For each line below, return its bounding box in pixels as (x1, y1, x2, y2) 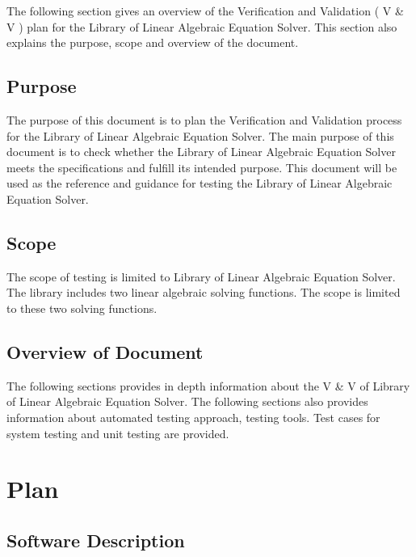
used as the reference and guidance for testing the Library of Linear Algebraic (6, 175, 393, 192)
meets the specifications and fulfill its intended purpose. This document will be (6, 158, 397, 175)
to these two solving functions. (6, 299, 158, 316)
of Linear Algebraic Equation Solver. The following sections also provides (6, 393, 368, 410)
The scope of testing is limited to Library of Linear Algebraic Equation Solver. (6, 268, 396, 285)
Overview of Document (6, 339, 204, 364)
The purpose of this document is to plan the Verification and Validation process (6, 111, 402, 128)
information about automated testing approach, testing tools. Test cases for (6, 408, 380, 425)
